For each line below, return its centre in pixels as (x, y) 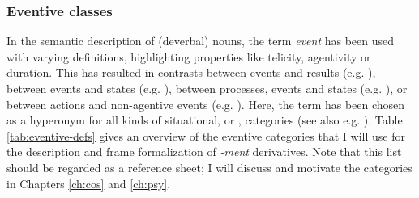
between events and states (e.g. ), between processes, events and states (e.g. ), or (207, 88)
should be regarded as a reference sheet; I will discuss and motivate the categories (209, 167)
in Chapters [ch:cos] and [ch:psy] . (89, 183)
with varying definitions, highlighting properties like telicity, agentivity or (189, 56)
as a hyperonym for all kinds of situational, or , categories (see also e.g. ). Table (205, 120)
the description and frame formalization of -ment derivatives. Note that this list (204, 152)
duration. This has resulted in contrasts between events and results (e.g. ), (191, 72)
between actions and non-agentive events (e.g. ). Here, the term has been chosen (206, 104)
